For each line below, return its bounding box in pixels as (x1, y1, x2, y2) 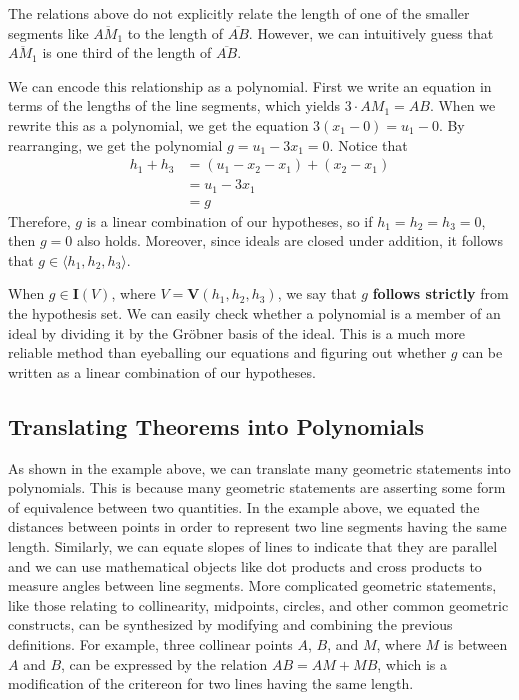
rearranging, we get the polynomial (8, 134, 223, 155)
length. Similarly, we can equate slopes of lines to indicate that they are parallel (8, 536, 498, 557)
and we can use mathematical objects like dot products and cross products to (8, 555, 482, 576)
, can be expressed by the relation (61, 653, 268, 674)
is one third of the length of (42, 42, 212, 63)
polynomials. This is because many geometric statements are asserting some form (8, 477, 506, 498)
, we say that (277, 283, 357, 304)
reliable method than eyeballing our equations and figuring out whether (8, 342, 447, 363)
